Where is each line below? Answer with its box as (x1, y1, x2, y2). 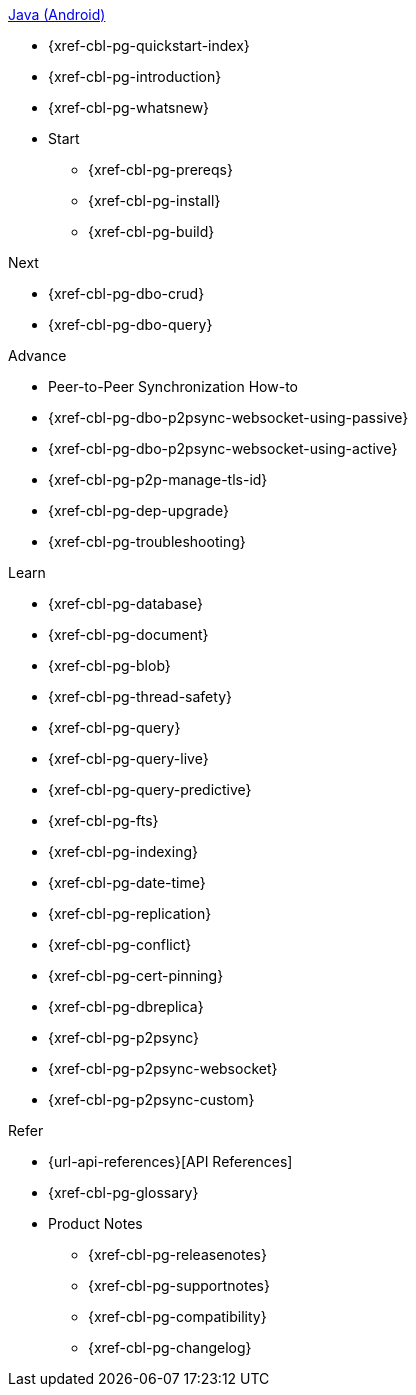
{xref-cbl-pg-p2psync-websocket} (48, 1060, 278, 1077)
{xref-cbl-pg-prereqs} (88, 161, 233, 178)
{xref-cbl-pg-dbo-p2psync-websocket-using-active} (48, 440, 398, 457)
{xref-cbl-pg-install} (88, 192, 221, 209)
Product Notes (48, 1215, 143, 1232)
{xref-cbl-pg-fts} (48, 812, 159, 829)
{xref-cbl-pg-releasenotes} (88, 1246, 267, 1263)
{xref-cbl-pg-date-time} (48, 874, 206, 891)
